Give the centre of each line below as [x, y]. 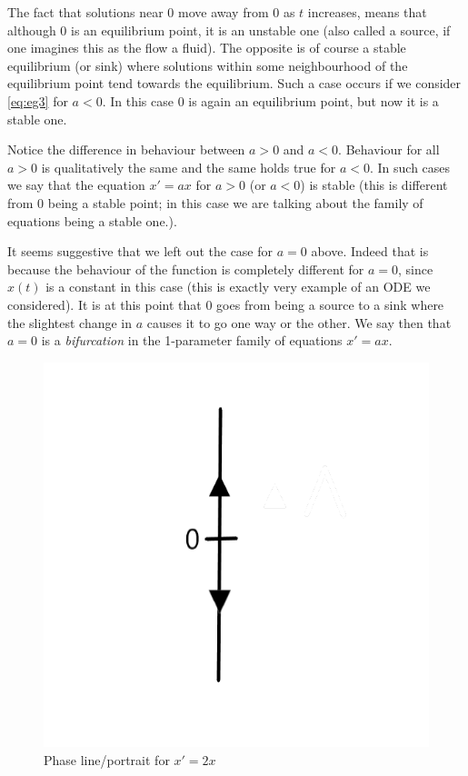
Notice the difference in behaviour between [126, 149]
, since [416, 269]
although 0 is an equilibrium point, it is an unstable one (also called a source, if [229, 30]
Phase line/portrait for [107, 759]
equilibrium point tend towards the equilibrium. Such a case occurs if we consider [234, 83]
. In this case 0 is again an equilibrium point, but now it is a [270, 100]
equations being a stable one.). [92, 220]
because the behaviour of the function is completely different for [186, 269]
